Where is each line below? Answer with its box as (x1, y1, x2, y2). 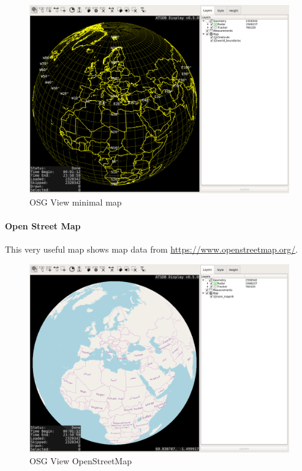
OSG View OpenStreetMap (29, 454, 132, 467)
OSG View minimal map (29, 196, 122, 209)
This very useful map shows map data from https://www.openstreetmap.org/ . (5, 243, 298, 256)
